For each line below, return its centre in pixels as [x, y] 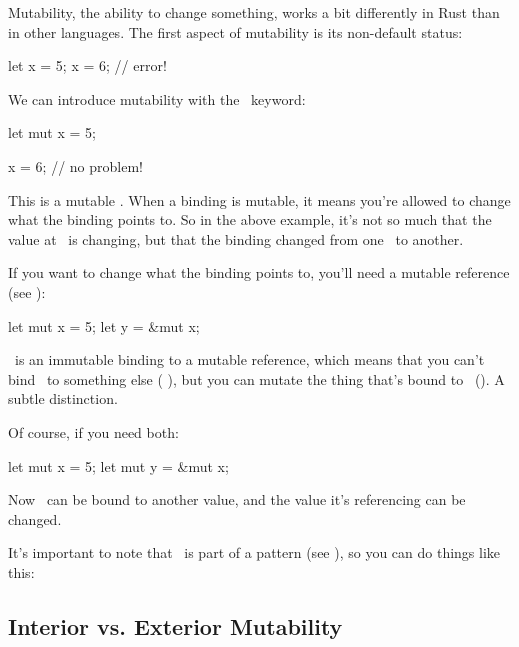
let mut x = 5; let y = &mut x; [104, 325]
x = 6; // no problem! [75, 165]
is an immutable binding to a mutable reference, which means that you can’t [249, 359]
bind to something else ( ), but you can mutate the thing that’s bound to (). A [256, 378]
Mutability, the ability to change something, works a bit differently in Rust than [254, 12]
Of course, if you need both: [93, 431]
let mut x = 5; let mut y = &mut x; [118, 465]
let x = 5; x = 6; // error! [87, 65]
